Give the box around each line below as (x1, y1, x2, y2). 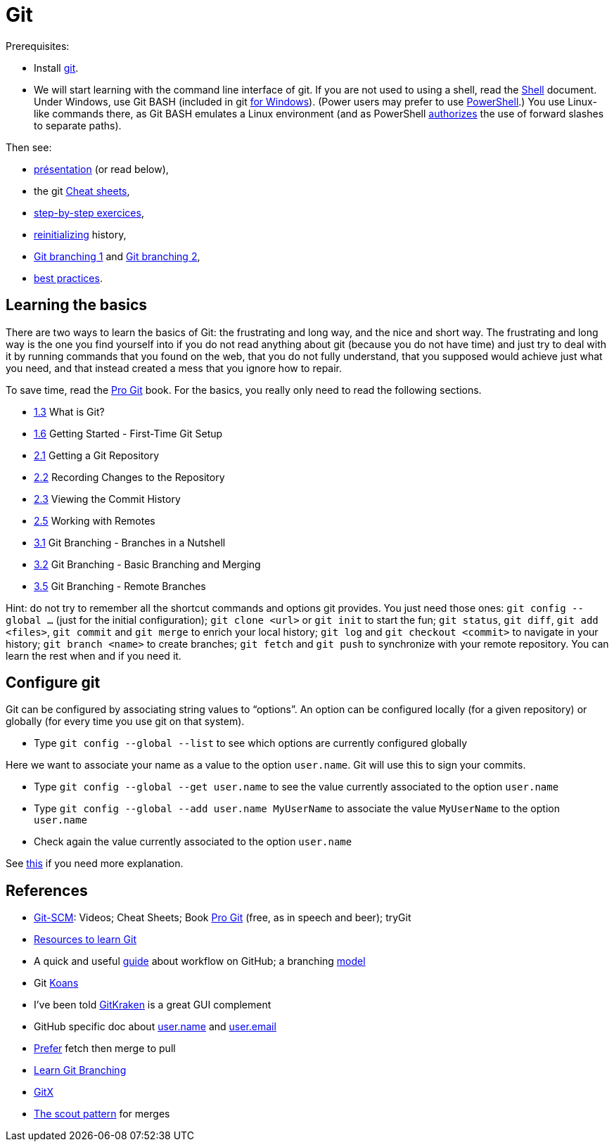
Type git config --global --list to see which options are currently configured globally (34, 737, 468, 750)
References (6, 881, 88, 899)
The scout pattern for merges (34, 1108, 170, 1120)
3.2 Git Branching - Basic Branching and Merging (34, 558, 261, 570)
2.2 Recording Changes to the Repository (34, 470, 225, 483)
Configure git (6, 674, 101, 692)
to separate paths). (34, 119, 122, 132)
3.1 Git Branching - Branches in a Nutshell (34, 536, 226, 549)
